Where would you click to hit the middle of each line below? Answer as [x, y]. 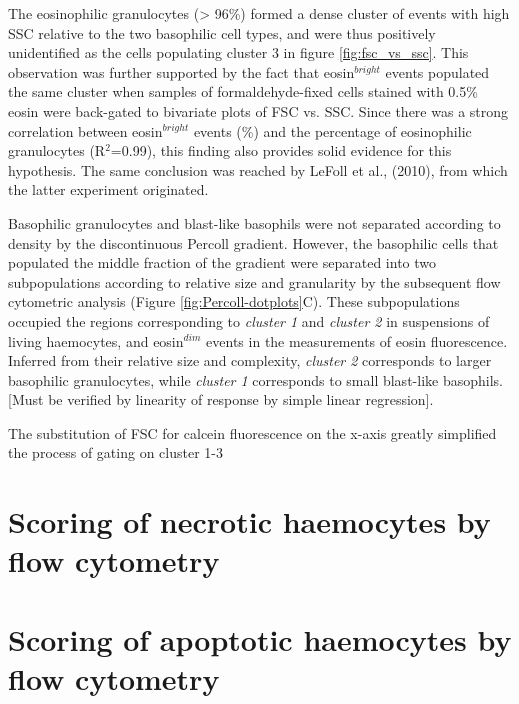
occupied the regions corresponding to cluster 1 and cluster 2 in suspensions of [249, 320]
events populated [437, 71]
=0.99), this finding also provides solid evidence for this [281, 150]
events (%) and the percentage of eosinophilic [332, 130]
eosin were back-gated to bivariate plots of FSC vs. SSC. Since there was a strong [258, 110]
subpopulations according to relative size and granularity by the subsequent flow [254, 281]
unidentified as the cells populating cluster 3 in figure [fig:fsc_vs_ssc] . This [238, 52]
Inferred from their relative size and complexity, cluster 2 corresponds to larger [250, 360]
